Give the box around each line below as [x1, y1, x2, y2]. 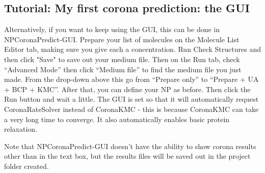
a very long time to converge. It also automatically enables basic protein [4, 113, 230, 124]
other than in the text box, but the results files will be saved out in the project [4, 151, 251, 161]
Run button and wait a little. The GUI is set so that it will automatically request [4, 94, 259, 104]
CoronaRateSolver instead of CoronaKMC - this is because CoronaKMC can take [4, 103, 259, 114]
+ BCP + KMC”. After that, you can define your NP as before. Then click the [4, 83, 251, 94]
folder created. [4, 160, 49, 171]
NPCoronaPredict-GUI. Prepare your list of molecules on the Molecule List [4, 34, 240, 44]
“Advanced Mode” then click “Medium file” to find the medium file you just [4, 64, 242, 74]
